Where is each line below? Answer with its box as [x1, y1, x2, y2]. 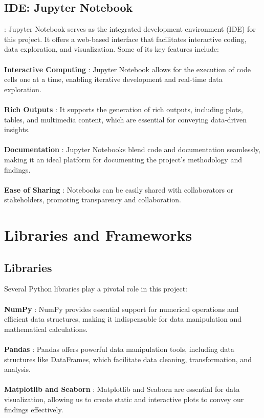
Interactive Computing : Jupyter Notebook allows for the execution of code [4, 64, 251, 74]
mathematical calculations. [4, 323, 88, 334]
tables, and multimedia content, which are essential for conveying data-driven [4, 114, 247, 124]
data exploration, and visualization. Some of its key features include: [4, 44, 219, 54]
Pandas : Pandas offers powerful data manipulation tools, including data [4, 344, 234, 354]
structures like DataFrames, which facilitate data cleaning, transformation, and [4, 353, 252, 364]
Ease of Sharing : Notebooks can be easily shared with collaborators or [4, 184, 234, 195]
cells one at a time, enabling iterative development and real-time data [4, 74, 223, 85]
